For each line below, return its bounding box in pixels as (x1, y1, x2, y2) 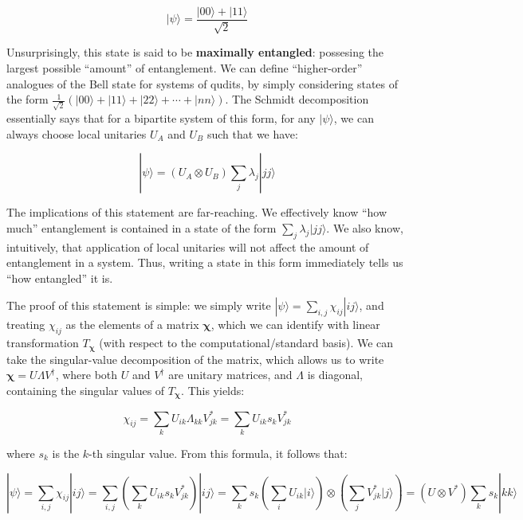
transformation (6, 334, 79, 351)
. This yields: (181, 381, 245, 398)
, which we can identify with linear (210, 316, 380, 333)
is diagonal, (307, 366, 363, 383)
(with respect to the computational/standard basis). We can (99, 334, 394, 351)
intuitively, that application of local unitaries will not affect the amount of (6, 238, 369, 255)
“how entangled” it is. (6, 269, 113, 286)
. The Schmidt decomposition (225, 91, 369, 108)
